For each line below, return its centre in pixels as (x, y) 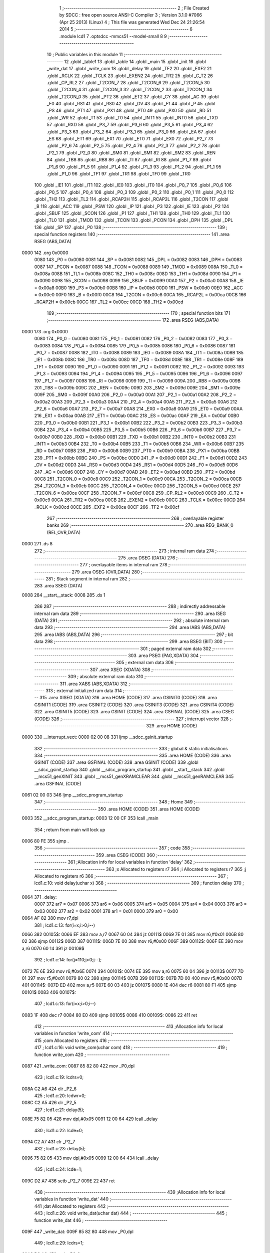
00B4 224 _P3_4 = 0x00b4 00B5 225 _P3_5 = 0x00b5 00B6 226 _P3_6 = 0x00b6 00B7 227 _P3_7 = (137, 430)
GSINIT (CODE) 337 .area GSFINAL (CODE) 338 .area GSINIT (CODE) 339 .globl (116, 762)
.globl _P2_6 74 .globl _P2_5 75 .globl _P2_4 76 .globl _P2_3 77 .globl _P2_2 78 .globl (133, 146)
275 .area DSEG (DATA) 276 (146, 558)
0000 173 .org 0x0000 (45, 331)
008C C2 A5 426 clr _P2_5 (49, 1103)
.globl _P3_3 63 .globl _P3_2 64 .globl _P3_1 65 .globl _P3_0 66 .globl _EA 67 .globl (131, 132)
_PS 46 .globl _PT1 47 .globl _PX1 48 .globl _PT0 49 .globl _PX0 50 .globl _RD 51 (129, 111)
